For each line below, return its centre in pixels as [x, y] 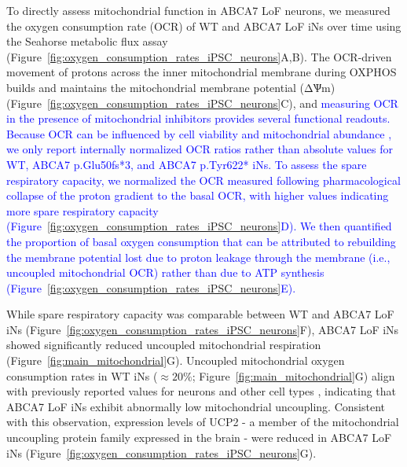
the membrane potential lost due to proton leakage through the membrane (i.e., [198, 257]
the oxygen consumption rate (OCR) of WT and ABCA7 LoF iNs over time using [204, 26]
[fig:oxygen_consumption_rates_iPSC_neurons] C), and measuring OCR [222, 103]
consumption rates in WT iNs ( [82, 375]
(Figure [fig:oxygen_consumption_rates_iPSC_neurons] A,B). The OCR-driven [199, 56]
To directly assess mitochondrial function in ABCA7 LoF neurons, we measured [198, 10]
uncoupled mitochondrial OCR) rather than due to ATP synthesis [165, 272]
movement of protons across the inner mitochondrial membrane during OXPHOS [202, 72]
